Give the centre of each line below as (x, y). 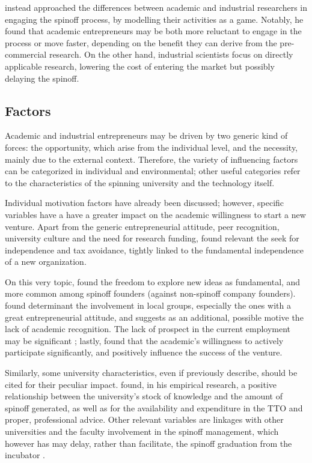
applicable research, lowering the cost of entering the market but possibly (140, 66)
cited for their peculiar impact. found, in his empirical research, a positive (141, 384)
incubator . (25, 455)
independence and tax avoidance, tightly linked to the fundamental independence (154, 250)
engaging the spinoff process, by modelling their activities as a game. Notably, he (154, 19)
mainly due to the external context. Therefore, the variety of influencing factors (151, 159)
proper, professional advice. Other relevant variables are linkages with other (144, 419)
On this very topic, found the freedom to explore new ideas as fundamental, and (153, 281)
